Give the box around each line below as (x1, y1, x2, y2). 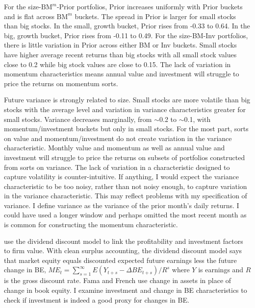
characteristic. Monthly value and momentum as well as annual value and (4, 142, 225, 153)
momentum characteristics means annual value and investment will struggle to (4, 69, 239, 79)
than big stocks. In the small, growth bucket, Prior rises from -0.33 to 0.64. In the (4, 21, 250, 31)
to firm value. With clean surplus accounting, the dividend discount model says (4, 245, 242, 256)
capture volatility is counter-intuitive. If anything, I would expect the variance (4, 171, 239, 182)
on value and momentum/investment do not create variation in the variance (4, 133, 232, 143)
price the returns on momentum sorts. (4, 78, 118, 88)
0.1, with (184, 114, 211, 124)
